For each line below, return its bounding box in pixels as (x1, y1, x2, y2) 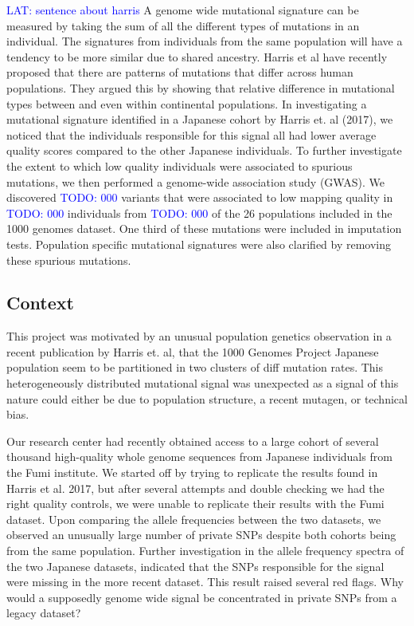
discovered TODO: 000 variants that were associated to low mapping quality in (6, 189, 393, 206)
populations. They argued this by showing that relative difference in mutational (6, 79, 395, 96)
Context (6, 290, 74, 315)
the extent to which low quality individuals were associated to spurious (6, 157, 353, 174)
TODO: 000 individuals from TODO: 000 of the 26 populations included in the (6, 204, 393, 221)
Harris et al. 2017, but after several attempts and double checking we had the (6, 479, 385, 496)
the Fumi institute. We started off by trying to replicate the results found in (6, 464, 378, 481)
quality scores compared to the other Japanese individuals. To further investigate (6, 142, 402, 159)
